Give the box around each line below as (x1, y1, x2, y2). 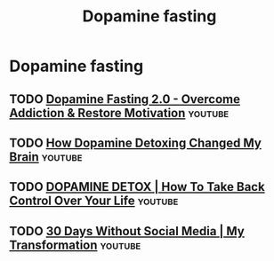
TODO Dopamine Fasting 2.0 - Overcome (9, 91, 240, 107)
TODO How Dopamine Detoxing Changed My (9, 135, 262, 150)
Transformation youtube (9, 237, 141, 252)
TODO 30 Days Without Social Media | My (9, 224, 245, 239)
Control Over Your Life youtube (9, 194, 179, 209)
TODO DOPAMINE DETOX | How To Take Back (9, 179, 265, 194)
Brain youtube (9, 149, 83, 164)
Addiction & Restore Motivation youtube (9, 105, 230, 121)
